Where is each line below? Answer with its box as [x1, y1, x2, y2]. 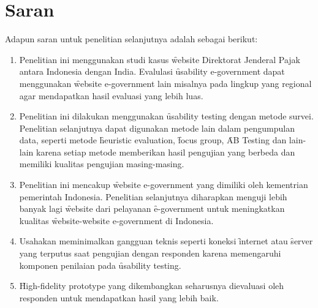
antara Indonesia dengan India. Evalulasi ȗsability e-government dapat [19, 65, 285, 78]
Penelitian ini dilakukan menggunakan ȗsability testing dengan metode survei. [19, 110, 314, 122]
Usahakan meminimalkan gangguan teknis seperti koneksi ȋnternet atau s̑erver [19, 235, 313, 247]
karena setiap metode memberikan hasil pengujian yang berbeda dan [36, 145, 295, 158]
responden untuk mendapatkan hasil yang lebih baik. [19, 291, 219, 304]
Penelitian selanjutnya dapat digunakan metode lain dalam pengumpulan [19, 121, 295, 134]
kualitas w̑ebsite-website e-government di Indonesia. [19, 214, 214, 227]
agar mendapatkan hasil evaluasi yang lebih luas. [19, 89, 203, 102]
